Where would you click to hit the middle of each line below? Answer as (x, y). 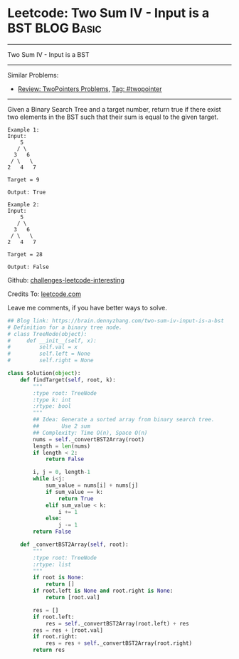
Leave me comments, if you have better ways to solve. (87, 307)
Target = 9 (23, 179)
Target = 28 (25, 254)
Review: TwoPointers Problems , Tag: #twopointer (90, 89)
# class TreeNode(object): (47, 334)
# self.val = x (43, 347)
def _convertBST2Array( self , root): (75, 545)
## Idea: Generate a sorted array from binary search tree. (124, 420)
